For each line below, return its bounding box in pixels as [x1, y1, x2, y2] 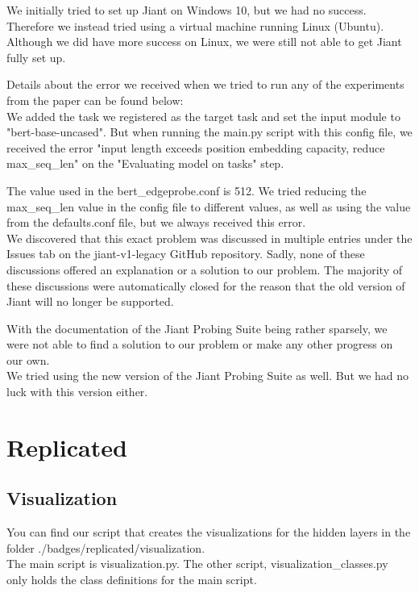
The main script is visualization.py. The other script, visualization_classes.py [6, 555, 388, 572]
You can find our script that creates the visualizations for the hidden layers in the [6, 524, 411, 541]
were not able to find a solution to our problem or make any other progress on [6, 336, 393, 353]
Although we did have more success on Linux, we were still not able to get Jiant [6, 33, 402, 50]
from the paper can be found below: [6, 91, 184, 108]
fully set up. [6, 48, 66, 65]
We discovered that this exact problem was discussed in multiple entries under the [6, 229, 413, 246]
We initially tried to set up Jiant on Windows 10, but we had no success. [6, 2, 367, 18]
